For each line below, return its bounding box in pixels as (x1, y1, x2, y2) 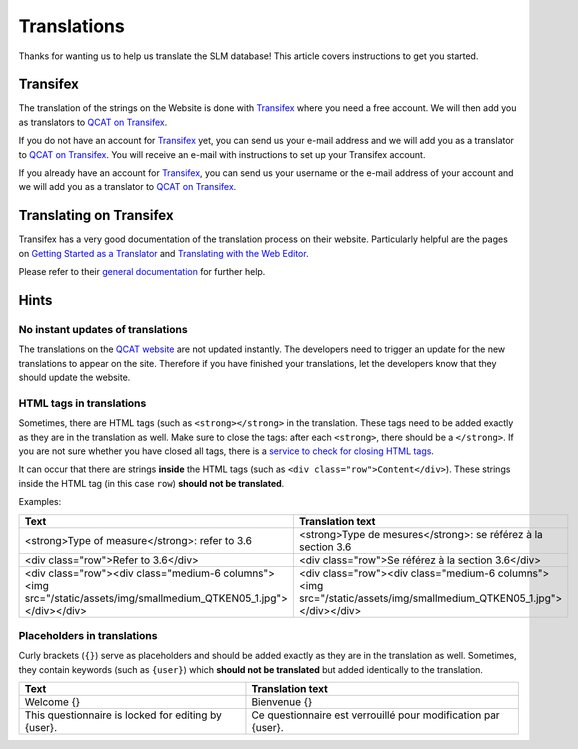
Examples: (18, 496, 62, 508)
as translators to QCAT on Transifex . (18, 116, 168, 128)
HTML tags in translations (18, 396, 147, 410)
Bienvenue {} (251, 695, 313, 709)
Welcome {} (24, 695, 81, 709)
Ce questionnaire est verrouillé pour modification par (251, 708, 500, 722)
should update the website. (18, 371, 131, 384)
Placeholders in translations (18, 628, 158, 642)
